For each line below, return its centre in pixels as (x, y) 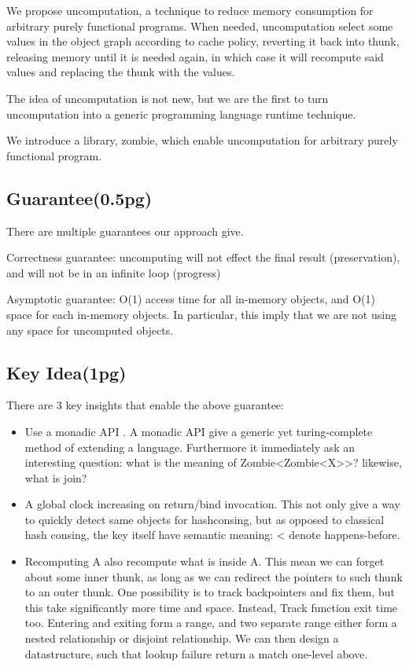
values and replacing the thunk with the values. (121, 72)
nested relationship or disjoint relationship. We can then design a (182, 638)
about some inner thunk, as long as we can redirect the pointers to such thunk (214, 576)
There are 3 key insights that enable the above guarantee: (145, 405)
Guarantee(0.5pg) (79, 198)
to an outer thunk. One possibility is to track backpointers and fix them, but (210, 592)
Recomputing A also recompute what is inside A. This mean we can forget (204, 561)
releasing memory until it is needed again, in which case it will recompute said (195, 56)
